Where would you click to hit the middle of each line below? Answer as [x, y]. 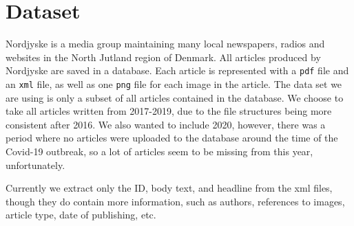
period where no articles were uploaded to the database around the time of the [172, 138]
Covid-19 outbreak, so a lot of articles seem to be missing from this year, [159, 151]
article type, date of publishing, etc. [81, 215]
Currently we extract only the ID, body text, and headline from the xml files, [169, 188]
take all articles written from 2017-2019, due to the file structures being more [169, 111]
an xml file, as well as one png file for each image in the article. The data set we [174, 83]
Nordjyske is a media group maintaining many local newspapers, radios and [165, 44]
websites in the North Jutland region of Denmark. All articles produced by [163, 57]
